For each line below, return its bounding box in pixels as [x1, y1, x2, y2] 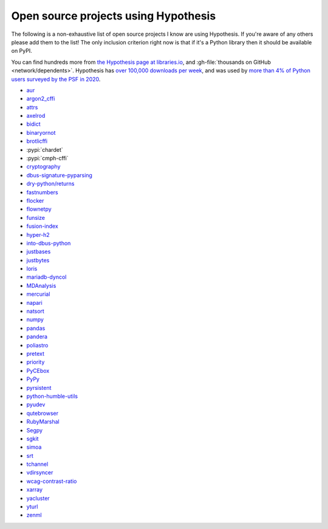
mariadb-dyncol [26, 273, 67, 281]
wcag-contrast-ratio [26, 477, 77, 485]
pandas [26, 324, 46, 332]
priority [26, 358, 45, 366]
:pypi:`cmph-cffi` [26, 155, 69, 162]
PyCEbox [26, 367, 50, 374]
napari [26, 299, 43, 306]
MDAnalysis [26, 282, 56, 289]
